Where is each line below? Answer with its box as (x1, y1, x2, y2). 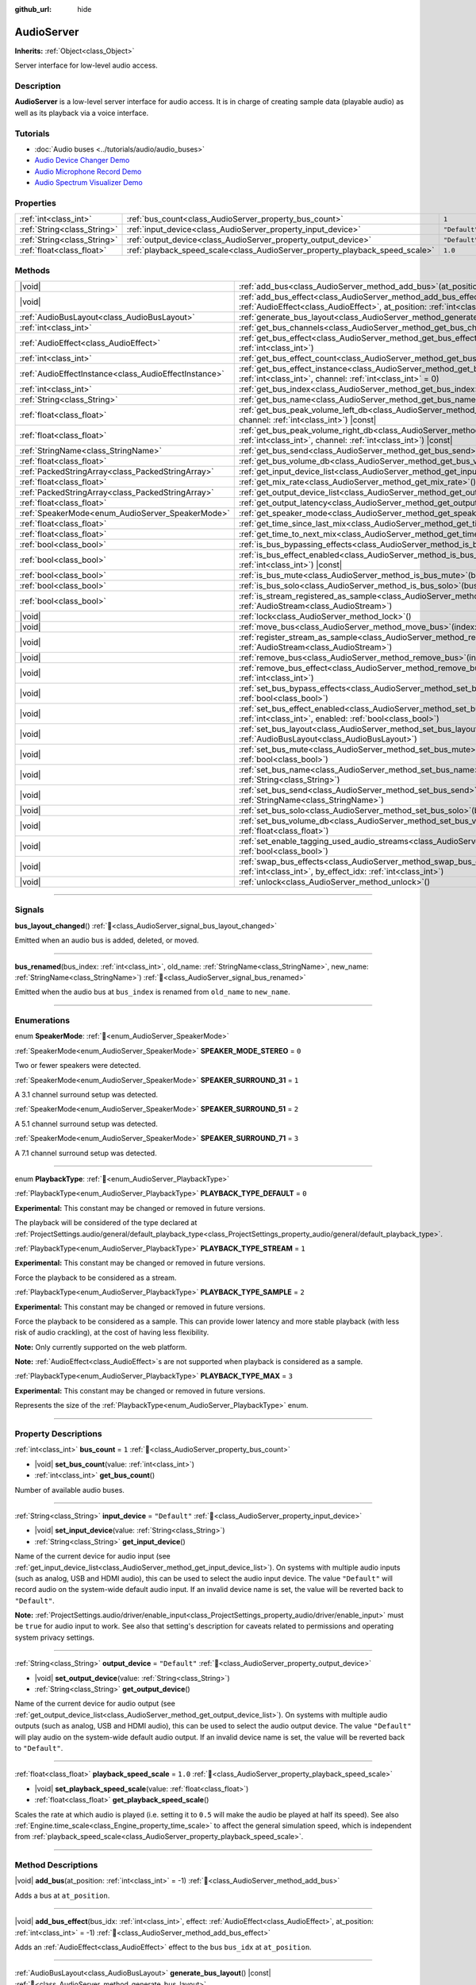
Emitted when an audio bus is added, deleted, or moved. (14, 935, 199, 945)
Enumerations (14, 1015, 71, 1026)
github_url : (14, 5, 52, 13)
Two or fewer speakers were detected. (14, 1061, 141, 1070)
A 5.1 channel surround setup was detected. (14, 1119, 158, 1128)
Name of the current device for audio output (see (14, 1699, 176, 1709)
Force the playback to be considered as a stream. (14, 1273, 177, 1282)
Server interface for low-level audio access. (14, 60, 158, 71)
